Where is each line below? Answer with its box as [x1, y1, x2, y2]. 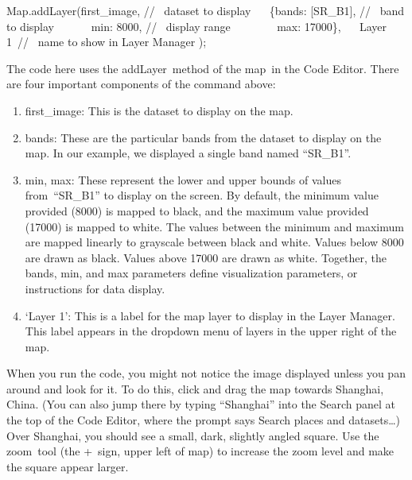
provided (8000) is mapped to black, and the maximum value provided [25, 202, 369, 219]
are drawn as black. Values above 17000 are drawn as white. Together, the [25, 249, 387, 265]
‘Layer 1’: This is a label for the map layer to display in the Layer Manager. [25, 307, 395, 323]
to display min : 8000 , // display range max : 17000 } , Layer [6, 17, 387, 34]
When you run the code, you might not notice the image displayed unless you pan [6, 365, 406, 381]
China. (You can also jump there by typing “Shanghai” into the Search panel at [6, 396, 396, 412]
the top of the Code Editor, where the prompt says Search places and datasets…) [6, 412, 401, 428]
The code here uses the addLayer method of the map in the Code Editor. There [6, 60, 399, 76]
